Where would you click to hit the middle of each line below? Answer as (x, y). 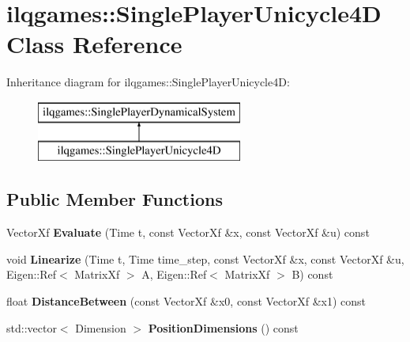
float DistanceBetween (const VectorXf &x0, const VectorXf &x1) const (186, 301)
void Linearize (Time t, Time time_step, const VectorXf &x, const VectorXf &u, (205, 258)
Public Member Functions (115, 199)
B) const (312, 274)
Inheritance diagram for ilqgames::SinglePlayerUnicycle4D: (148, 82)
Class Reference (94, 44)
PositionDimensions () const (223, 327)
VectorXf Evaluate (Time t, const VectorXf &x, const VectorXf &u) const (188, 232)
